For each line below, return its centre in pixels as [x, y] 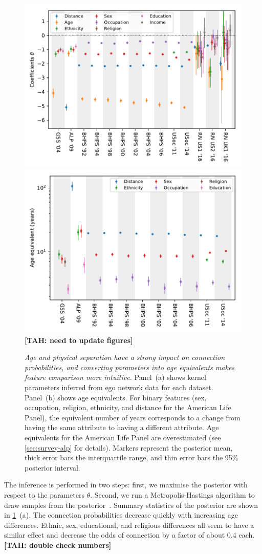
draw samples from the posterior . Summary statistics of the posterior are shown [131, 505]
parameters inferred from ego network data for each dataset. [119, 387]
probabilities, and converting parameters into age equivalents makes [130, 367]
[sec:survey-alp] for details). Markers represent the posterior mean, [129, 447]
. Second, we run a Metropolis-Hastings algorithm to [172, 494]
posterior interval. [52, 467]
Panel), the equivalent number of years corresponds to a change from [133, 417]
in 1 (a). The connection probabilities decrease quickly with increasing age [121, 515]
